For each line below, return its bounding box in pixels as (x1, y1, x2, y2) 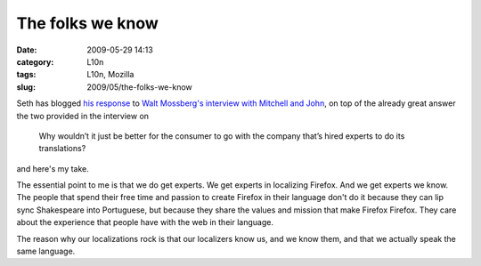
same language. (16, 246, 76, 257)
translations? (38, 143, 86, 154)
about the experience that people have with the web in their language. (16, 217, 273, 228)
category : (16, 56, 54, 67)
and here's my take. (16, 163, 89, 173)
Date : (16, 44, 37, 55)
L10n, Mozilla (86, 69, 135, 80)
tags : (16, 69, 37, 80)
